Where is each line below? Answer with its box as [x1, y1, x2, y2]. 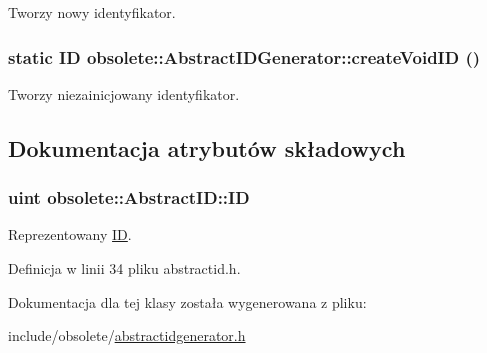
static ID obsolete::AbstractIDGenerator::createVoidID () [8, 44, 481, 69]
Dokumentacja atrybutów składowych [8, 132, 406, 163]
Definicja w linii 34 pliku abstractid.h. [8, 258, 241, 278]
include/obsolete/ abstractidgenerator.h [8, 325, 246, 346]
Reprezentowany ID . [8, 224, 132, 245]
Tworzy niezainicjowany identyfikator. [8, 83, 240, 104]
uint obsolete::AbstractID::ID [8, 185, 250, 210]
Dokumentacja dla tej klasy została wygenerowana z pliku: [8, 291, 367, 312]
